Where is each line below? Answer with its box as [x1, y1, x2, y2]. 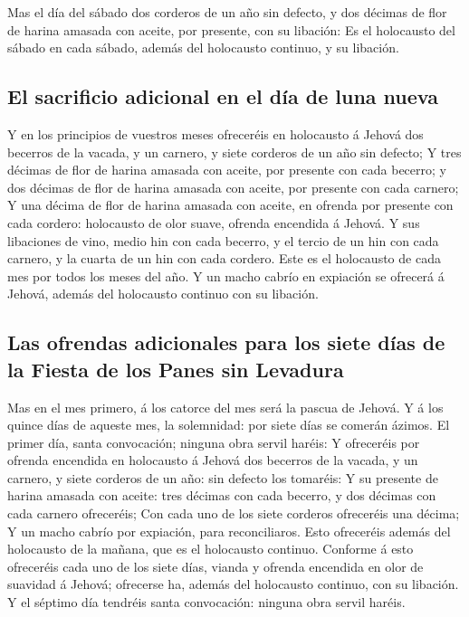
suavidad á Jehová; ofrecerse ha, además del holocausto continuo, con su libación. [7, 574, 459, 593]
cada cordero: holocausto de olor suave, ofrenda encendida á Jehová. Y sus [7, 213, 420, 232]
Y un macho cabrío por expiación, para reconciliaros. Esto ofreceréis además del [7, 521, 451, 540]
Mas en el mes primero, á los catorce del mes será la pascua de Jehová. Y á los [7, 397, 444, 416]
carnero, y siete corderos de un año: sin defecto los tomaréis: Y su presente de [7, 468, 438, 487]
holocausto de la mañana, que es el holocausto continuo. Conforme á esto [7, 539, 414, 558]
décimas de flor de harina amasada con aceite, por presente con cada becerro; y [7, 160, 446, 179]
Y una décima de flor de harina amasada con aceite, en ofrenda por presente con [7, 195, 454, 214]
